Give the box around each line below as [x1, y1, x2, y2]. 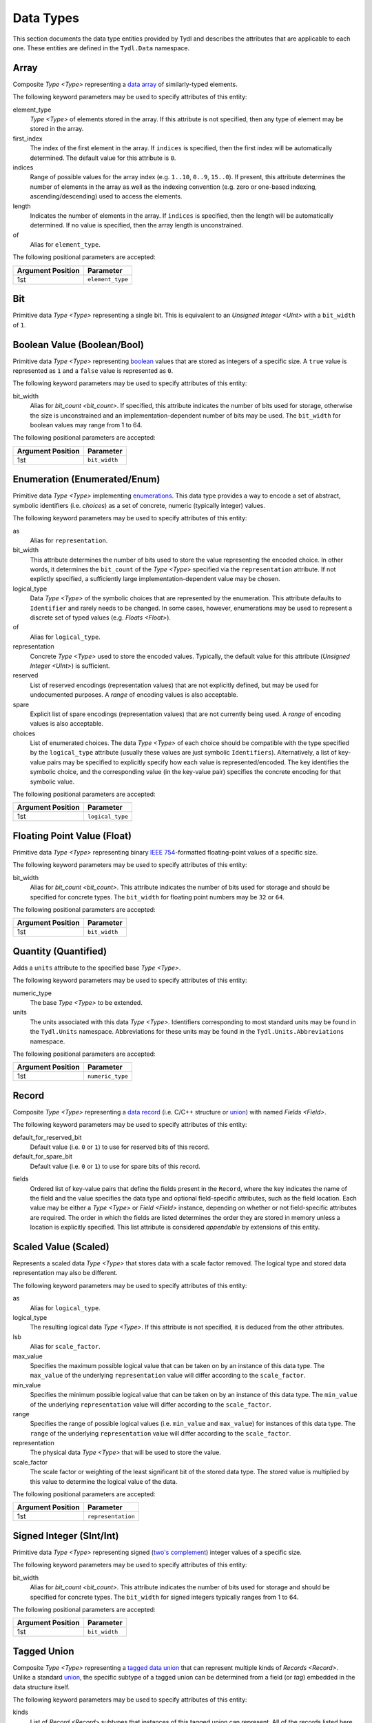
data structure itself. [12, 1682, 70, 1691]
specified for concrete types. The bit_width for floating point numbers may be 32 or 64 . [30, 893, 285, 901]
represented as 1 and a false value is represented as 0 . [12, 367, 174, 375]
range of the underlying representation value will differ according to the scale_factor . [30, 1429, 291, 1437]
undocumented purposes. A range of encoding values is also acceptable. [30, 691, 238, 699]
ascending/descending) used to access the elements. [30, 192, 183, 201]
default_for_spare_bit [12, 1152, 72, 1161]
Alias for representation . [30, 536, 108, 544]
